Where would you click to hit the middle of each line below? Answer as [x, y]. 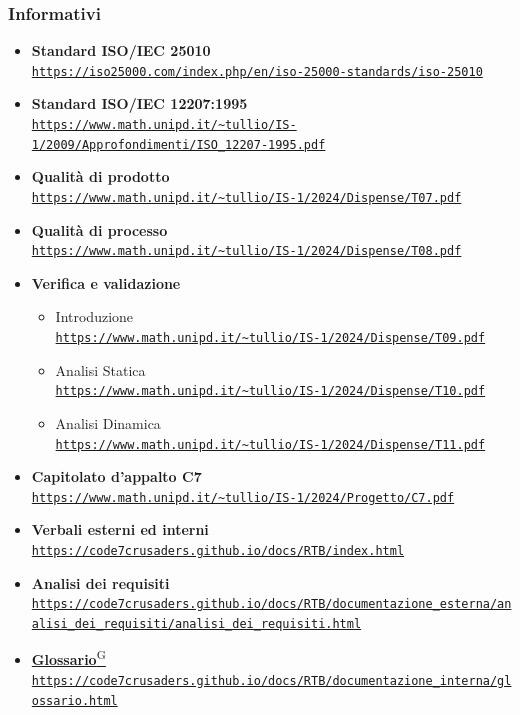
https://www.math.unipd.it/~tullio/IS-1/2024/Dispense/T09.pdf [270, 338]
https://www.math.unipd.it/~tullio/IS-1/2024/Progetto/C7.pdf [243, 497]
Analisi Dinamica [108, 422]
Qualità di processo [99, 229]
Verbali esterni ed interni [120, 529]
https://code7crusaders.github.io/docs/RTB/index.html [218, 551]
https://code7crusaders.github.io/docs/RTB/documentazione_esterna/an [271, 604]
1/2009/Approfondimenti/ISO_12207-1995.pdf [178, 144]
